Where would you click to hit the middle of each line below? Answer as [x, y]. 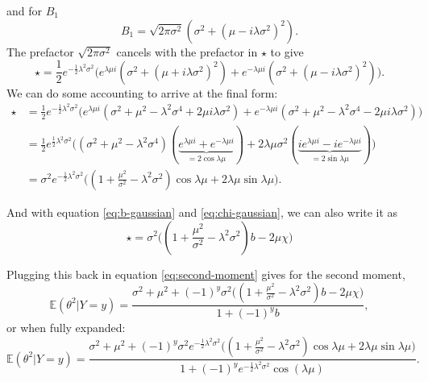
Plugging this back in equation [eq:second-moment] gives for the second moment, [206, 274]
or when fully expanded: [66, 328]
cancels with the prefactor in [187, 51]
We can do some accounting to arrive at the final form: [142, 92]
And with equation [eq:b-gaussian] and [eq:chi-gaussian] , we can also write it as [202, 212]
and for [25, 10]
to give [287, 51]
